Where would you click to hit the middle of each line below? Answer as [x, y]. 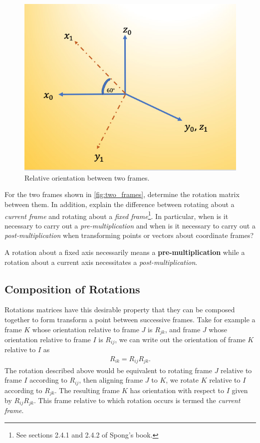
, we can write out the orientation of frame [180, 339]
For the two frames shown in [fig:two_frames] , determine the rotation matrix [122, 194]
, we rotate [182, 380]
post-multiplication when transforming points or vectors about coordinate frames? [129, 235]
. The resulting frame [87, 390]
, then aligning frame [111, 380]
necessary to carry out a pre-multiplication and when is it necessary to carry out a [130, 225]
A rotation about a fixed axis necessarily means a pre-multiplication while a [125, 252]
